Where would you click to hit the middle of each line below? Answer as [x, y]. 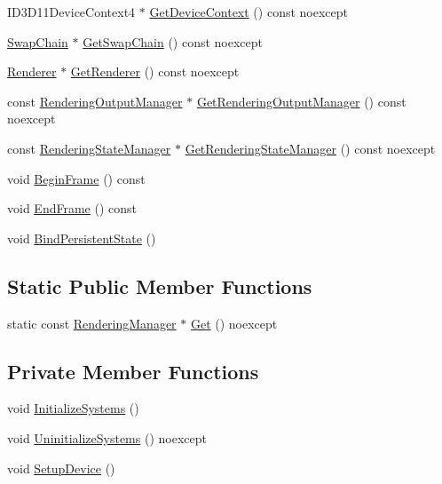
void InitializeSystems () [73, 408]
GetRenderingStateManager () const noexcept [310, 148]
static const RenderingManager [92, 323]
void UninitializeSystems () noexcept [107, 437]
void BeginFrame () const [76, 178]
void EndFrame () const [72, 208]
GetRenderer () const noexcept [155, 71]
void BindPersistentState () [82, 238]
